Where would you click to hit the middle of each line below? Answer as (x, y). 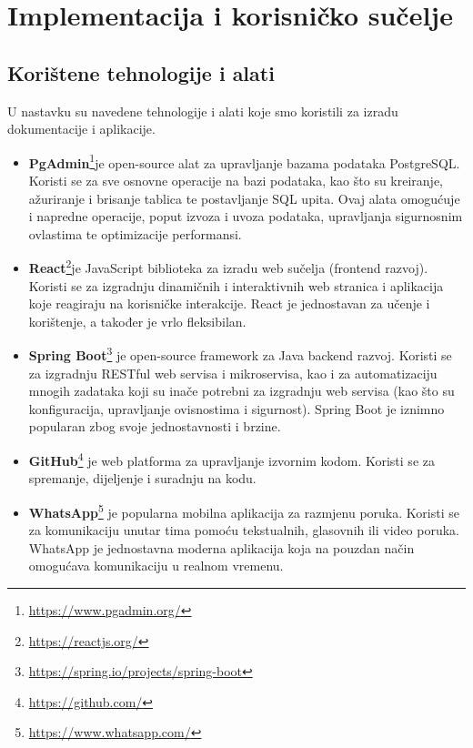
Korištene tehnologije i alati (141, 72)
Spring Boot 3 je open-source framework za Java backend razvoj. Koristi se (240, 354)
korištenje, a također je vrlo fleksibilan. (137, 321)
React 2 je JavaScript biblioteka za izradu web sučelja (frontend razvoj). (228, 267)
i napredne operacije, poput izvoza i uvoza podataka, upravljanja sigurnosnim (246, 216)
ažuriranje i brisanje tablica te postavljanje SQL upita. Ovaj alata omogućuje (244, 198)
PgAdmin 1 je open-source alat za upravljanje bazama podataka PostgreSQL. (244, 161)
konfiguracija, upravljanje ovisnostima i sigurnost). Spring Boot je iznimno (236, 408)
